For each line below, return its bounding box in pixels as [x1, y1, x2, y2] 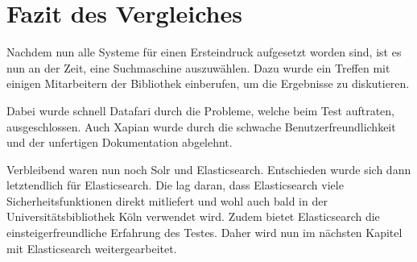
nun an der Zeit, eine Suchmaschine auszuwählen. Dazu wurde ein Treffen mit [6, 59, 390, 76]
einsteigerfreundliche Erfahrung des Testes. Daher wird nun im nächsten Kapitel [6, 224, 403, 241]
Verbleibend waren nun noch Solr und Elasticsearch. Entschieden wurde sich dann [6, 160, 411, 177]
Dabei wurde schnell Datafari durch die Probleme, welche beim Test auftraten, [6, 102, 394, 119]
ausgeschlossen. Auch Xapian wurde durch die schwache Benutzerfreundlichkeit [6, 118, 396, 135]
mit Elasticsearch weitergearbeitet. [6, 239, 177, 256]
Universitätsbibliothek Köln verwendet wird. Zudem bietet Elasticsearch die [6, 208, 380, 225]
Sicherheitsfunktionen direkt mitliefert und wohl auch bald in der [6, 192, 328, 209]
